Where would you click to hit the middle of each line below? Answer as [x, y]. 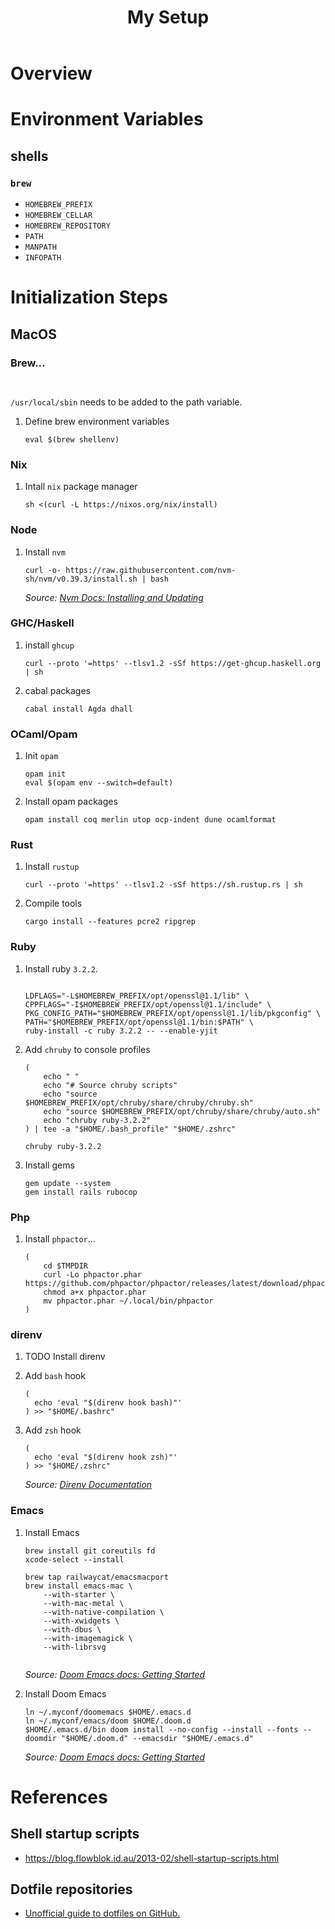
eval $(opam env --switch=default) [99, 783]
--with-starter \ [79, 1594]
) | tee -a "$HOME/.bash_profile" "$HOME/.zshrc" [130, 1129]
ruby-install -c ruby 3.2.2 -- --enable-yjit [121, 1031]
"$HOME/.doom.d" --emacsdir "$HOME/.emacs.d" [157, 1738]
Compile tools [53, 903]
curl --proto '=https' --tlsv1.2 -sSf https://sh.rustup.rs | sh [163, 885]
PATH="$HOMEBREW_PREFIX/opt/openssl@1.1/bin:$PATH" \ [139, 1022]
